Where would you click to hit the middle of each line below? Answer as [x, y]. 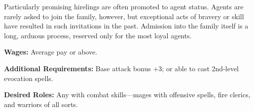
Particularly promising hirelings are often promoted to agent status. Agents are [124, 6]
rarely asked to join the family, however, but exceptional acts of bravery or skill [124, 16]
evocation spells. [29, 78]
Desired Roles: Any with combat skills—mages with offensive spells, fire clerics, [127, 95]
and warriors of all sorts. [41, 104]
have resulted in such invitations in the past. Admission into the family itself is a [126, 26]
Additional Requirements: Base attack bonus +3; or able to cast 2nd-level [122, 68]
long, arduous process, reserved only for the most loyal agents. [98, 35]
